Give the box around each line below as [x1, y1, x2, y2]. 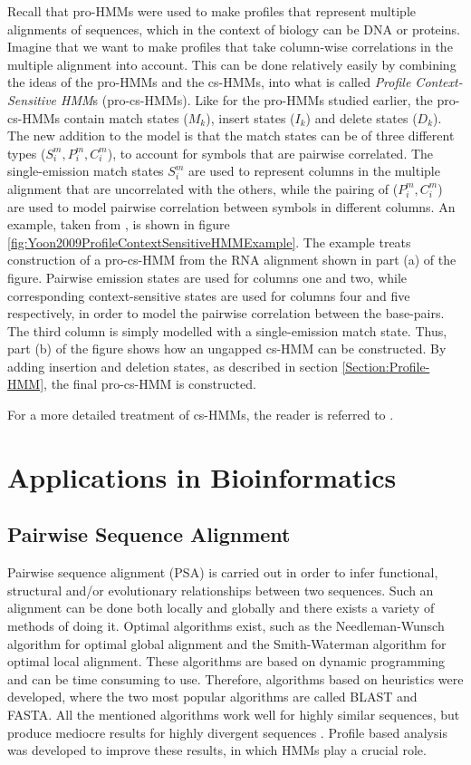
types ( [7, 143, 46, 162]
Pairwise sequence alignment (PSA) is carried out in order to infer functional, [7, 563, 438, 582]
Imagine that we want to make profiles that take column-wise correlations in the [7, 37, 453, 56]
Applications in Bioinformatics [7, 458, 397, 495]
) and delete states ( [305, 108, 418, 127]
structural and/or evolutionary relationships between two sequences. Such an [7, 580, 434, 599]
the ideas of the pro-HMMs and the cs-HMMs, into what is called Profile [7, 73, 411, 92]
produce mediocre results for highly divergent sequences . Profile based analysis [7, 722, 447, 741]
